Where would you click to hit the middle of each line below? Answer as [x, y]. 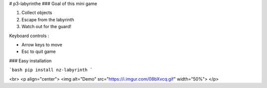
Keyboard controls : [29, 36]
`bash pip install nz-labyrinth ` [51, 70]
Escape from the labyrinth [48, 19]
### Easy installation [30, 61]
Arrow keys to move [42, 44]
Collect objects [37, 13]
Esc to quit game [39, 51]
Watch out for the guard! [46, 27]
